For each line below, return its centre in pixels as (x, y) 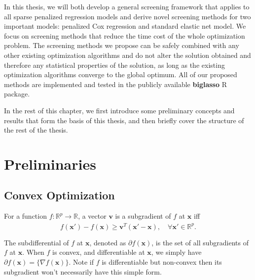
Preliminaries (50, 163)
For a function (25, 216)
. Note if (81, 261)
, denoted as (108, 242)
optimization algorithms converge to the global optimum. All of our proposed (121, 74)
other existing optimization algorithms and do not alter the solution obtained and (127, 55)
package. (17, 94)
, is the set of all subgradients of (200, 242)
